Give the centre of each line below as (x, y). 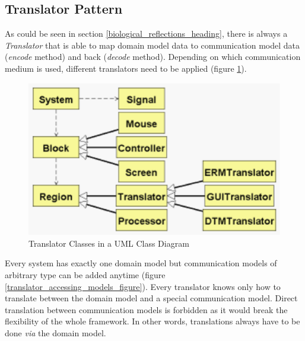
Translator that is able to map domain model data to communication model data (152, 45)
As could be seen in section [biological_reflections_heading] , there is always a (146, 34)
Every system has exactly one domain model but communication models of (141, 263)
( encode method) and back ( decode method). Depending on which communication (153, 57)
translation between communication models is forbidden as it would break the (146, 309)
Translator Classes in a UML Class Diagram (109, 243)
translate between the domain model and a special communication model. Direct (151, 298)
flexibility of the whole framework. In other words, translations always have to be (152, 321)
